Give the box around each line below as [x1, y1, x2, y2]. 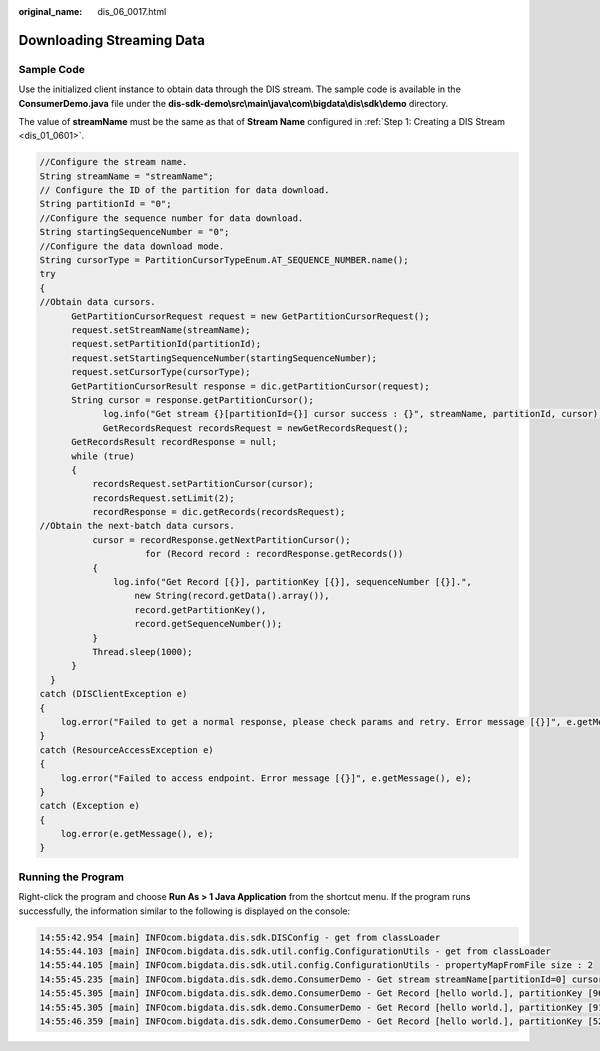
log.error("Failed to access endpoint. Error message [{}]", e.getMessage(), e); [60, 772, 472, 784]
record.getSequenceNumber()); [134, 618, 283, 630]
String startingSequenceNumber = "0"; [39, 226, 230, 238]
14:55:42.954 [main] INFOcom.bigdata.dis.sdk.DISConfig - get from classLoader [39, 931, 441, 943]
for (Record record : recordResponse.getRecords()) [145, 548, 404, 560]
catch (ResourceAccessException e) [39, 744, 214, 755]
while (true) [71, 450, 135, 462]
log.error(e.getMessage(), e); [60, 828, 214, 840]
